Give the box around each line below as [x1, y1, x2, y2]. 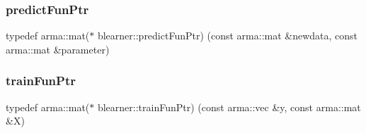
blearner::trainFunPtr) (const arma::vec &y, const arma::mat [97, 99, 361, 114]
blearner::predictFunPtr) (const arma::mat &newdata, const [97, 28, 358, 43]
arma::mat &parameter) [6, 42, 110, 56]
